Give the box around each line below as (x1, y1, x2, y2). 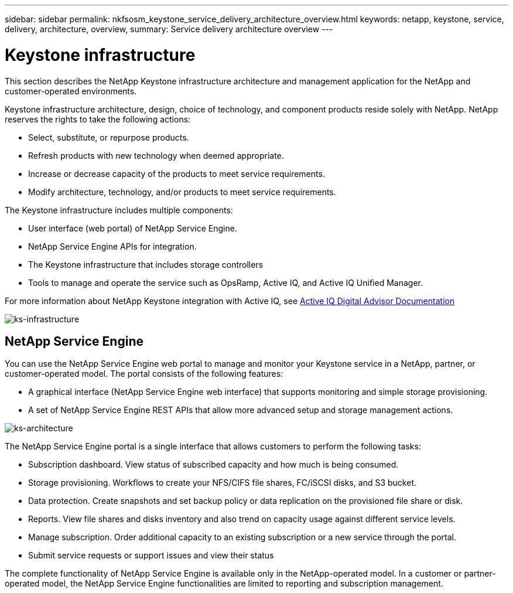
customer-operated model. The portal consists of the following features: (5, 369, 283, 379)
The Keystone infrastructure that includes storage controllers (28, 259, 264, 270)
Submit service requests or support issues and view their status (28, 550, 274, 561)
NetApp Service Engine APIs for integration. (28, 241, 197, 251)
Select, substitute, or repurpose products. (28, 132, 189, 142)
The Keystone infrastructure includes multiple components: (5, 205, 233, 215)
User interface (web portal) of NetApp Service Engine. (28, 223, 237, 233)
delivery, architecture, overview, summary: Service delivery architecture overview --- (5, 24, 333, 34)
